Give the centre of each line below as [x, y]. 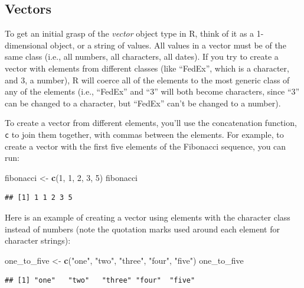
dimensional [26, 45]
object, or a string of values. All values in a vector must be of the [168, 45]
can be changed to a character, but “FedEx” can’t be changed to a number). [143, 103]
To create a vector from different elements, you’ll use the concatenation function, [151, 123]
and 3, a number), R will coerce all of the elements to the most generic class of [147, 80]
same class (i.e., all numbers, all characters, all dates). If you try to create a [142, 56]
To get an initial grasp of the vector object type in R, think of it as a [130, 33]
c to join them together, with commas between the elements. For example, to [144, 134]
